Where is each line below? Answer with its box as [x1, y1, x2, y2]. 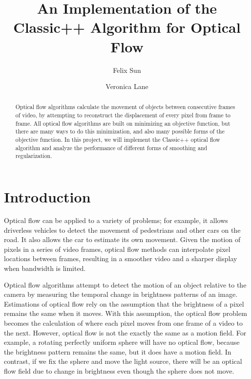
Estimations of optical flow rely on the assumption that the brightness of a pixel [4, 298, 244, 309]
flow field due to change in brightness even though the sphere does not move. [4, 365, 234, 376]
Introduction [4, 187, 91, 207]
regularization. [15, 152, 52, 160]
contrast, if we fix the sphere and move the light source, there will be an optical [4, 356, 242, 366]
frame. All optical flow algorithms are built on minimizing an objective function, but [15, 119, 230, 127]
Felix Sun [113, 65, 141, 75]
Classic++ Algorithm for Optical [13, 17, 241, 37]
